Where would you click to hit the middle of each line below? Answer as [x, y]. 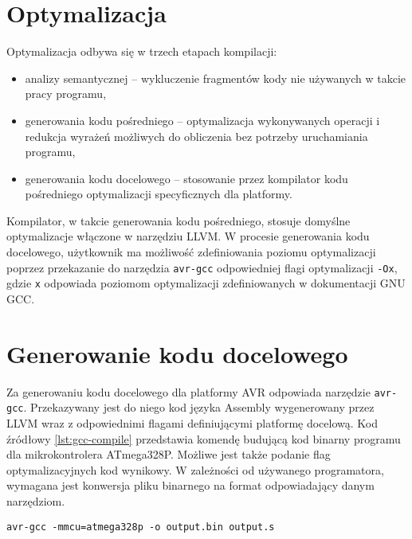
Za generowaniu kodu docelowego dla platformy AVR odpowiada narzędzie [188, 391]
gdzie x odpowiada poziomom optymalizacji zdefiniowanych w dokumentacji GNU [206, 283]
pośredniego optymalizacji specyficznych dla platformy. [159, 194]
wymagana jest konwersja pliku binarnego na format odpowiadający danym [190, 485]
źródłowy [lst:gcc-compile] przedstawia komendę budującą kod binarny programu [204, 438]
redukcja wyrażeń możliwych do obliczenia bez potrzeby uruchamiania [196, 136]
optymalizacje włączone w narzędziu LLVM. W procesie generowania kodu [188, 236]
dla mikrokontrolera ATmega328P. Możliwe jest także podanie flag [169, 454]
